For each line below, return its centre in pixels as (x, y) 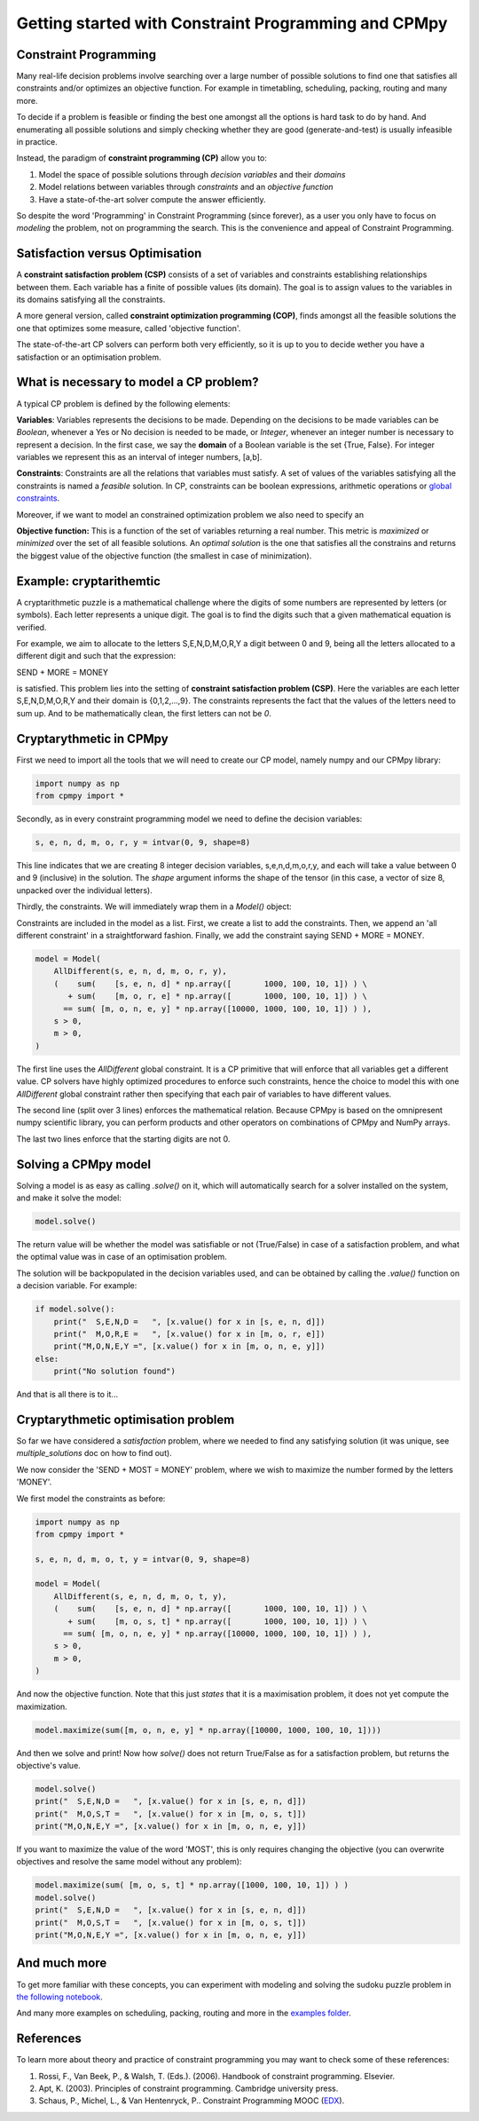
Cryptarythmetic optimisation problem (126, 1419)
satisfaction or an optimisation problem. (89, 357)
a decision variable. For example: (77, 1286)
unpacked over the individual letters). (84, 890)
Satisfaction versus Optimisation (109, 253)
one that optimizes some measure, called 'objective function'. (129, 328)
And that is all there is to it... (67, 1395)
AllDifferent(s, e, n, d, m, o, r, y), (141, 971)
